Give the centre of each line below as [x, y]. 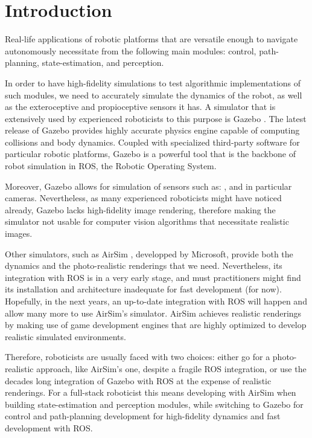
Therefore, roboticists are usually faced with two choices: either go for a [138, 357]
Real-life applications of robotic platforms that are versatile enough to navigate [151, 39]
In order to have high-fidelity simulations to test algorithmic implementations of [153, 82]
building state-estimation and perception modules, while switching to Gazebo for [154, 404]
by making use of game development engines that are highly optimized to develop [156, 325]
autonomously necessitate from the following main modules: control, [131, 50]
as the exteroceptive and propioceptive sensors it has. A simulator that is [140, 107]
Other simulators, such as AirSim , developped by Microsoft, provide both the [149, 253]
